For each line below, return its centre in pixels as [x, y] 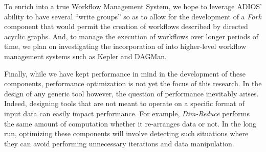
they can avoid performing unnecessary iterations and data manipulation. [119, 143]
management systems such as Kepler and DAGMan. [86, 56]
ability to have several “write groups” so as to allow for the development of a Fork [133, 16]
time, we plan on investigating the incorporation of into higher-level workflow [125, 46]
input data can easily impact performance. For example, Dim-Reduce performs [127, 113]
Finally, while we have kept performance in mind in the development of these [125, 73]
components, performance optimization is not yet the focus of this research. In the [133, 83]
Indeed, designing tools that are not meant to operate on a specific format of [124, 103]
